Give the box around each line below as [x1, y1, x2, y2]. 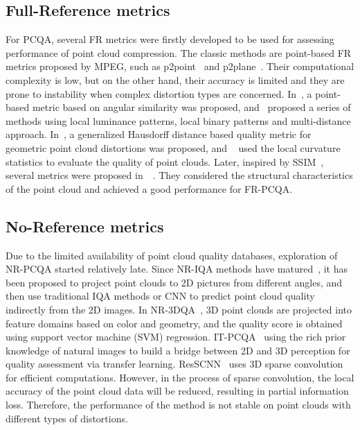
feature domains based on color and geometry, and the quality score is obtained [6, 316, 343, 330]
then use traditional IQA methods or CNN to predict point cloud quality [6, 289, 315, 303]
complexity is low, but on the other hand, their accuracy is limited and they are [6, 72, 345, 87]
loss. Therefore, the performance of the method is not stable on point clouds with [6, 397, 351, 412]
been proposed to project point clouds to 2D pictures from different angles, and [6, 275, 343, 289]
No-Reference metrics [6, 215, 164, 237]
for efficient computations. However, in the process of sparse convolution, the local [6, 370, 354, 384]
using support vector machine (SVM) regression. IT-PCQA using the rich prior [6, 329, 346, 344]
